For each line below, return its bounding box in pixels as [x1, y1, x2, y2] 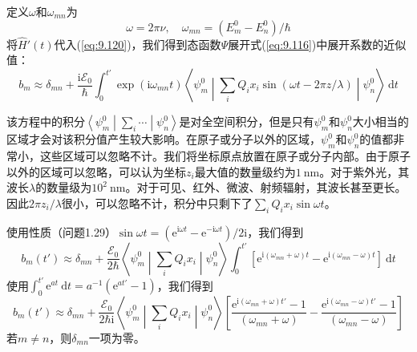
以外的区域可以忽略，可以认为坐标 [6, 163, 186, 180]
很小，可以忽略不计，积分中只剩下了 [61, 194, 253, 211]
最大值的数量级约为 [194, 163, 296, 180]
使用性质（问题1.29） [6, 223, 116, 240]
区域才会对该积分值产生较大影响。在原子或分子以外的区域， [6, 131, 321, 148]
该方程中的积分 [6, 113, 85, 129]
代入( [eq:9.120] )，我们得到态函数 [54, 35, 221, 52]
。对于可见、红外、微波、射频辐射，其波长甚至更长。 [125, 179, 407, 196]
